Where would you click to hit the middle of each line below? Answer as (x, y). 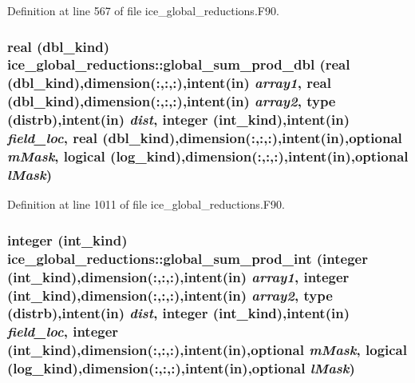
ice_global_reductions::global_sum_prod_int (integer (188, 258)
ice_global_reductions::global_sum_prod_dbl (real (179, 64)
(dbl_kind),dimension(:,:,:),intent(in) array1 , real (169, 83)
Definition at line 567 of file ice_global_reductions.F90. (143, 10)
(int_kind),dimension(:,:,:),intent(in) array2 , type (170, 295)
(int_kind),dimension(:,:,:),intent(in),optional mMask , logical (207, 350)
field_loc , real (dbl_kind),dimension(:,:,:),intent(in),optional (205, 138)
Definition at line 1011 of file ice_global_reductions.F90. (146, 204)
